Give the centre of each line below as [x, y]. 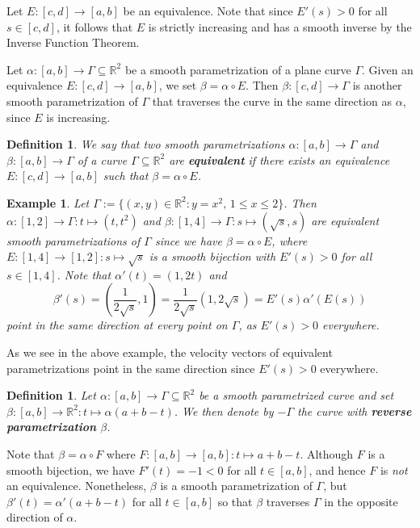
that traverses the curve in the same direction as [272, 101]
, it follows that [94, 26]
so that [235, 501]
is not [394, 469]
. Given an [388, 69]
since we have [188, 240]
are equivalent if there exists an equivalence [279, 159]
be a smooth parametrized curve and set [296, 395]
